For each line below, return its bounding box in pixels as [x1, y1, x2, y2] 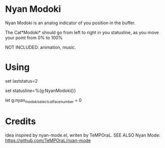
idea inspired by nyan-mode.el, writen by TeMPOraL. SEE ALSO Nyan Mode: [5, 132, 161, 138]
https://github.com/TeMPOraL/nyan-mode [5, 137, 91, 143]
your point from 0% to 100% [5, 35, 63, 41]
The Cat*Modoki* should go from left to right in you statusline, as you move [5, 29, 159, 35]
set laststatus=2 [5, 78, 38, 84]
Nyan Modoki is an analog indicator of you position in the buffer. [5, 20, 136, 26]
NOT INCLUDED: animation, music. [5, 44, 76, 50]
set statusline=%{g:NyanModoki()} [5, 88, 76, 94]
